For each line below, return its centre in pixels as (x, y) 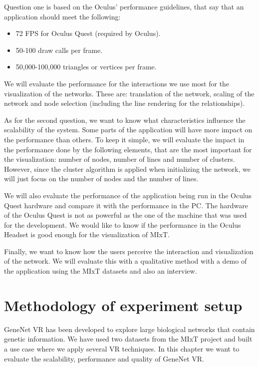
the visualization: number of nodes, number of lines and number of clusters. (120, 159)
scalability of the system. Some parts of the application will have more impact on (128, 130)
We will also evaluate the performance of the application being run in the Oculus (128, 195)
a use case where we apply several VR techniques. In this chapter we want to (122, 348)
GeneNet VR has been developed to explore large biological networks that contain (129, 329)
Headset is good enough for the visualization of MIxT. (87, 234)
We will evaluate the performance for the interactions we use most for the (117, 83)
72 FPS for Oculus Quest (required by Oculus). (88, 33)
